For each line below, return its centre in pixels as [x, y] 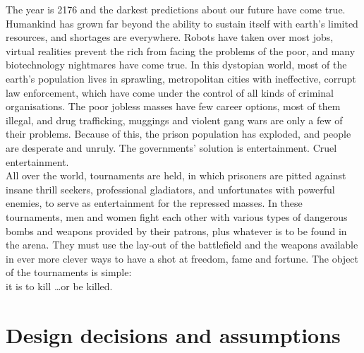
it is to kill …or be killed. [59, 286]
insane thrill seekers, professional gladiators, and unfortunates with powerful [170, 189]
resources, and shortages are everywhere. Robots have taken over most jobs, [170, 37]
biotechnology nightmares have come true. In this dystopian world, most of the [176, 65]
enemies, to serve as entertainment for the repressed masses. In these [154, 203]
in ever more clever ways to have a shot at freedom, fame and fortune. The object [182, 258]
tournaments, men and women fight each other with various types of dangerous [177, 216]
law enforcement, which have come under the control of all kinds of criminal [170, 92]
